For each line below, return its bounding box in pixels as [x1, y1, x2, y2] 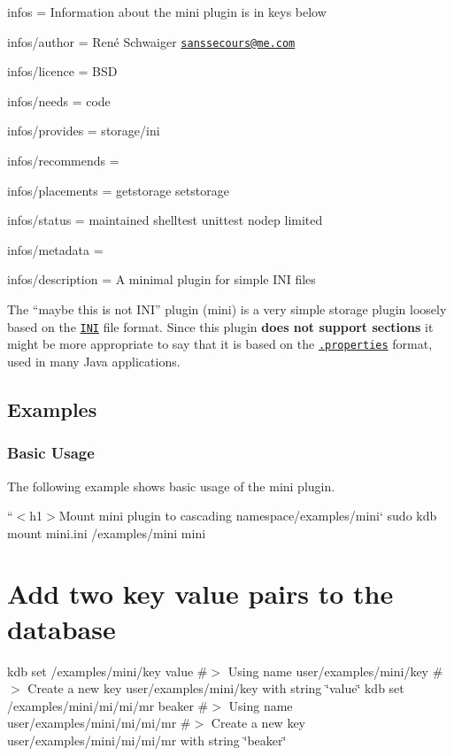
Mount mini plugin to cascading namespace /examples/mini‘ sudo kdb [58, 506, 437, 525]
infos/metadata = [7, 240, 104, 258]
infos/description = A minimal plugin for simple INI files [7, 270, 316, 289]
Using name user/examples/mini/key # [227, 661, 443, 680]
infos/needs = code [7, 91, 111, 110]
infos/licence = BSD [7, 62, 118, 81]
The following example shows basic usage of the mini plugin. [7, 476, 335, 495]
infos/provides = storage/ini [7, 121, 160, 140]
